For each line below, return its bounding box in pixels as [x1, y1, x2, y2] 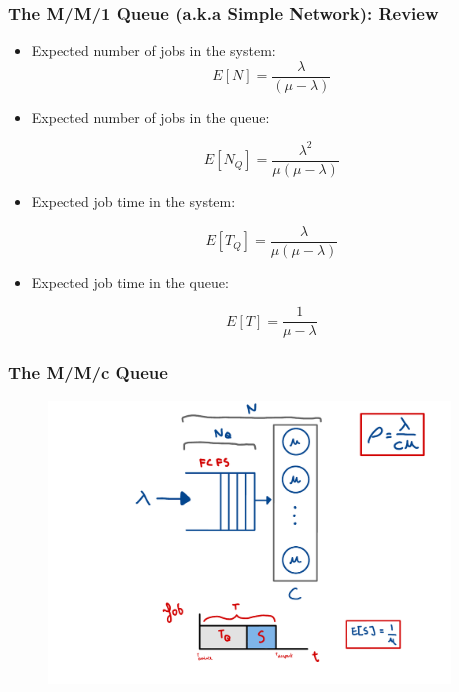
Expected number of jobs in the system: [31, 40, 276, 61]
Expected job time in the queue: [31, 271, 229, 292]
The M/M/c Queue [8, 360, 168, 385]
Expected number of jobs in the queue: [31, 106, 270, 127]
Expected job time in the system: [31, 191, 236, 212]
